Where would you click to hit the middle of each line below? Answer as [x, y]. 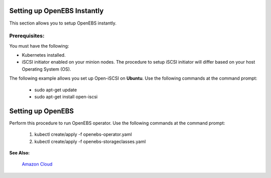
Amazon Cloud [37, 164]
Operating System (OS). [46, 69]
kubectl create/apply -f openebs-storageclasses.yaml [90, 141]
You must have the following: [39, 46]
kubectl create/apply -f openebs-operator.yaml [83, 134]
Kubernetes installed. [44, 55]
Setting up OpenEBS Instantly [56, 11]
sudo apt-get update [56, 90]
